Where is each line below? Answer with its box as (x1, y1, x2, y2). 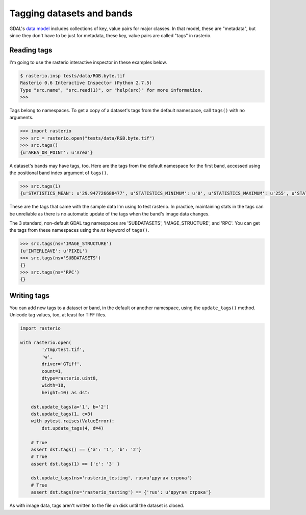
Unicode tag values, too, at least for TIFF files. (9, 312, 107, 318)
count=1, (41, 368, 64, 374)
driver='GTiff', (41, 361, 83, 367)
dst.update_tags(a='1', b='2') (31, 404, 109, 410)
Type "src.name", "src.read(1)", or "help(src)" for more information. (20, 87, 203, 93)
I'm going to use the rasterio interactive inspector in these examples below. (9, 59, 167, 65)
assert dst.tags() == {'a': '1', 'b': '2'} (31, 446, 141, 452)
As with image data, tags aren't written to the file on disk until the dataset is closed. (9, 502, 185, 509)
